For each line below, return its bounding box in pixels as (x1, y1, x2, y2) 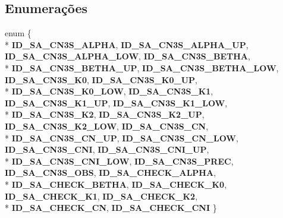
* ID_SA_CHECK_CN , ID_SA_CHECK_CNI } (5, 201, 217, 214)
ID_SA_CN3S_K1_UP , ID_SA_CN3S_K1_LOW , (5, 96, 228, 109)
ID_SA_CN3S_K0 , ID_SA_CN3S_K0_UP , (5, 73, 197, 86)
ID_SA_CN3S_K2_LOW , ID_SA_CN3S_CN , (5, 119, 209, 132)
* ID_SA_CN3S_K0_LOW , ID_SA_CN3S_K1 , (5, 85, 213, 97)
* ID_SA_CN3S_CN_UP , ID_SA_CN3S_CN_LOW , (5, 131, 238, 144)
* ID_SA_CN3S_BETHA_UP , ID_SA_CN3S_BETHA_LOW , (5, 61, 279, 74)
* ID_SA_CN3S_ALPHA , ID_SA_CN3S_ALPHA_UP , (5, 38, 249, 50)
